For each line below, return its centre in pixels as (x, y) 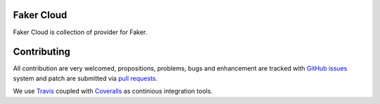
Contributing (42, 52)
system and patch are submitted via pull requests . (85, 78)
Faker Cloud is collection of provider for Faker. (80, 32)
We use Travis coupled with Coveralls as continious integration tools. (113, 91)
